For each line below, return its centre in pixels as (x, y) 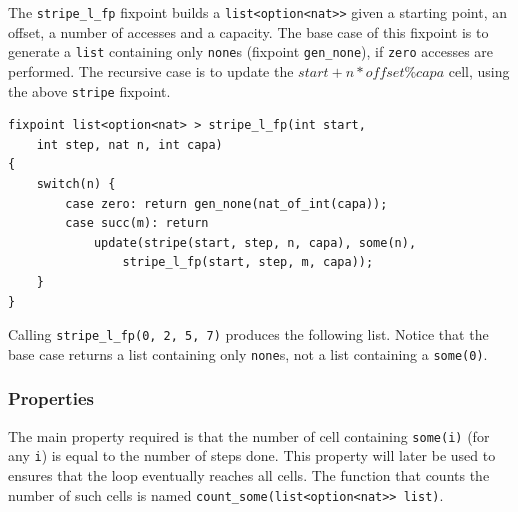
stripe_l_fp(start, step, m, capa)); (248, 262)
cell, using (479, 70)
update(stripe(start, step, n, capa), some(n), (255, 242)
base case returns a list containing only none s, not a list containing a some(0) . (248, 353)
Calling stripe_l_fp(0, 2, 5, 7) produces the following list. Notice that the (248, 334)
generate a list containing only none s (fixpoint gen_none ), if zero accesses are (251, 51)
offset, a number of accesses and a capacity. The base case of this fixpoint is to (248, 31)
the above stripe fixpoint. (89, 90)
